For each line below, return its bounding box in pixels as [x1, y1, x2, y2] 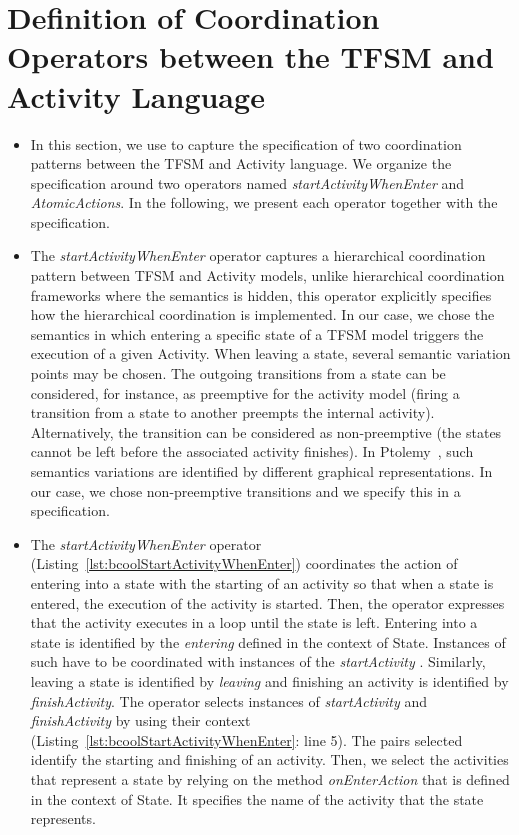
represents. [30, 808, 96, 829]
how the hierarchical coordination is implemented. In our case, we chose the [30, 304, 495, 325]
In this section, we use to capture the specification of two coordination [30, 133, 462, 154]
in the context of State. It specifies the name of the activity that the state [30, 788, 484, 809]
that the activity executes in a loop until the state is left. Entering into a [30, 612, 478, 633]
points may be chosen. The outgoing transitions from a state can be [30, 363, 446, 384]
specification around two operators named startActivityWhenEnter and [30, 172, 465, 193]
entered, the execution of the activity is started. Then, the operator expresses [30, 592, 505, 613]
